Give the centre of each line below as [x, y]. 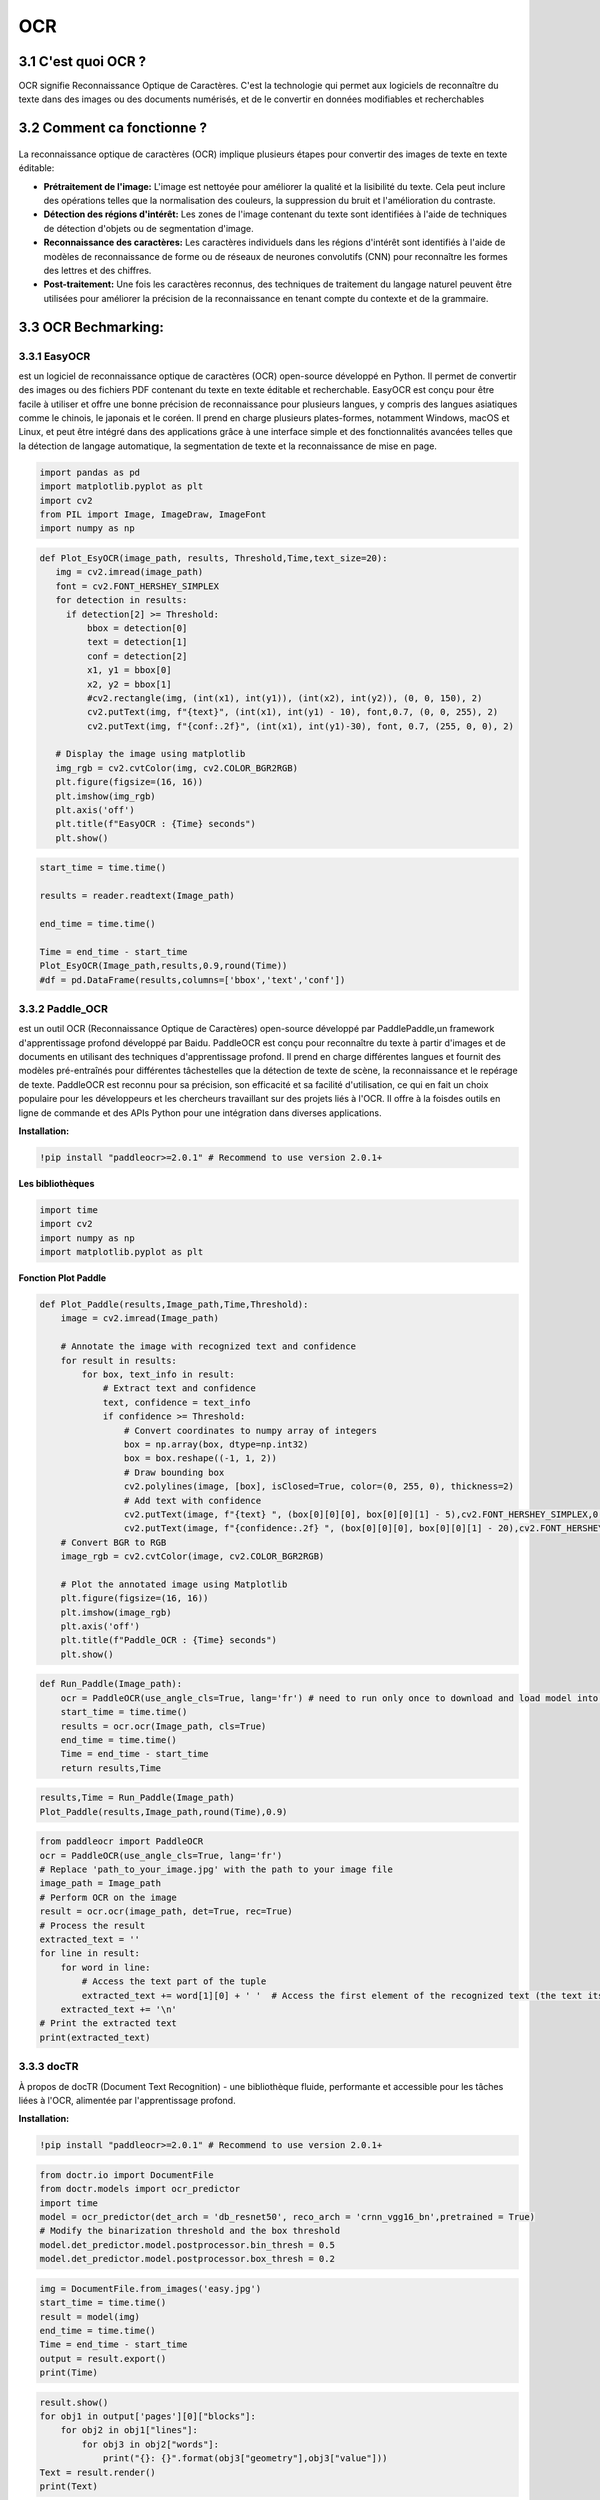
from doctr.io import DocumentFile [126, 2174]
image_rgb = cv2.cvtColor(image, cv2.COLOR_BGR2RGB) [192, 1556]
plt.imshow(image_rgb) [116, 1612]
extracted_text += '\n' [118, 2009]
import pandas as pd [89, 472]
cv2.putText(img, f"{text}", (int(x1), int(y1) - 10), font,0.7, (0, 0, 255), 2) [292, 712]
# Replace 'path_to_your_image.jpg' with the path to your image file [216, 1869]
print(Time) [69, 2373]
